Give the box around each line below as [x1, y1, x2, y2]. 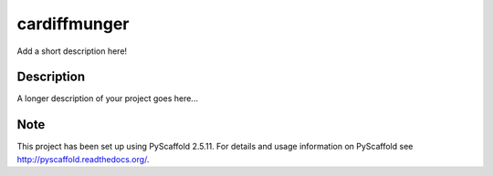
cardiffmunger [16, 14, 130, 34]
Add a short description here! [16, 46, 128, 57]
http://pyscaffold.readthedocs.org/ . [16, 153, 150, 164]
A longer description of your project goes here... [16, 93, 198, 104]
